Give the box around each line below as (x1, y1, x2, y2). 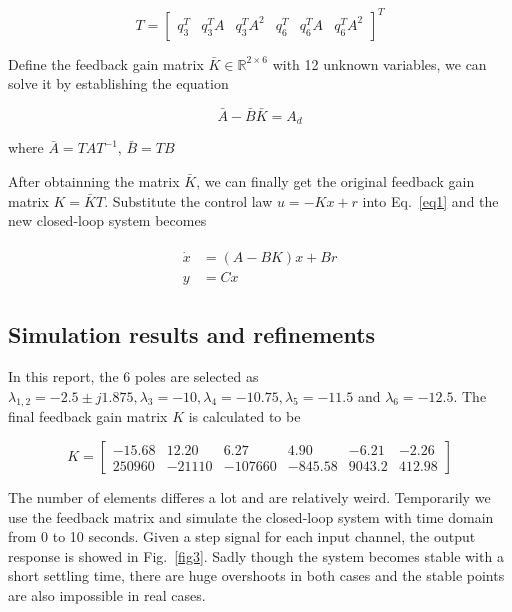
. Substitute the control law (104, 190, 273, 211)
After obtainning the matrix (8, 170, 180, 191)
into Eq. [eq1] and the (362, 190, 499, 211)
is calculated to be (188, 406, 301, 427)
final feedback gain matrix (8, 406, 168, 427)
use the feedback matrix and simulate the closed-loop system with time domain (8, 506, 494, 527)
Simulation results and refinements (8, 319, 376, 350)
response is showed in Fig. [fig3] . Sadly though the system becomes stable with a (8, 545, 504, 566)
